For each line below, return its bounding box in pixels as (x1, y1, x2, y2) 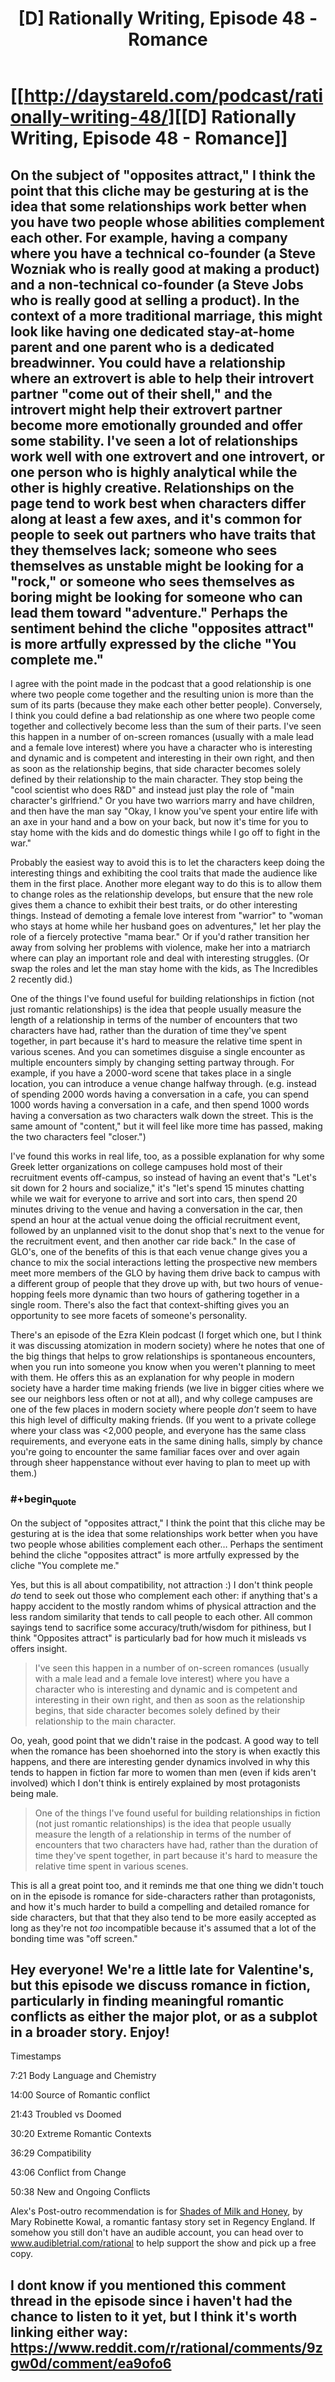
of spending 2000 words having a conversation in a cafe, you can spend (10, 1088, 309, 1100)
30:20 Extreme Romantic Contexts (10, 2128, 152, 2140)
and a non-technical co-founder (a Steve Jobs (10, 276, 304, 293)
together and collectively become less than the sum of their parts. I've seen (10, 720, 322, 732)
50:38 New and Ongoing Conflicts (10, 2186, 151, 2198)
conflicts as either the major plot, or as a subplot (10, 2008, 318, 2025)
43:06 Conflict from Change (10, 2167, 127, 2179)
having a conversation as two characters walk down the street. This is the (10, 1110, 314, 1121)
